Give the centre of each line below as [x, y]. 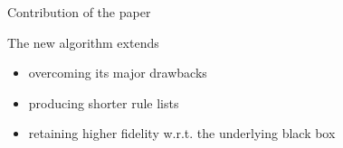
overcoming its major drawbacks [118, 73]
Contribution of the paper [79, 12]
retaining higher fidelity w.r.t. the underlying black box [182, 133]
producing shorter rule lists [104, 102]
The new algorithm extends [83, 42]
